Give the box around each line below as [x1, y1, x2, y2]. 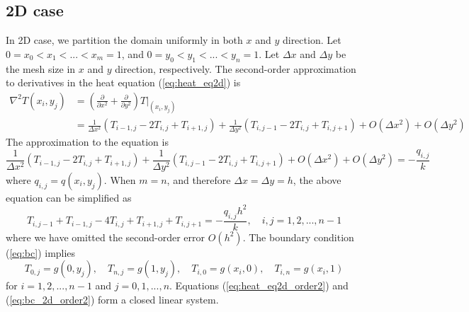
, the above [293, 172, 341, 187]
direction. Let [282, 33, 341, 47]
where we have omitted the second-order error [6, 229, 205, 244]
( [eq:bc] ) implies [6, 245, 76, 260]
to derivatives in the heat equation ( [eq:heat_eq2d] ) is [6, 75, 241, 90]
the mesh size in [6, 61, 76, 76]
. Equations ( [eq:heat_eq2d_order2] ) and [169, 278, 349, 293]
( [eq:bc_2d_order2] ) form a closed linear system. [6, 291, 219, 306]
